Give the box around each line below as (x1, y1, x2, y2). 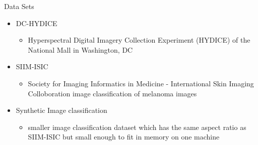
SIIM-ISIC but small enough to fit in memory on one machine (28, 131, 220, 142)
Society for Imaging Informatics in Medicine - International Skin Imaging (28, 78, 254, 88)
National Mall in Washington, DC (28, 44, 133, 55)
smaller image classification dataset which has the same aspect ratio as (28, 121, 246, 132)
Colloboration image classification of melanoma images (28, 88, 197, 98)
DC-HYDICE (16, 18, 57, 28)
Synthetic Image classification (16, 105, 107, 115)
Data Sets (4, 1, 34, 11)
